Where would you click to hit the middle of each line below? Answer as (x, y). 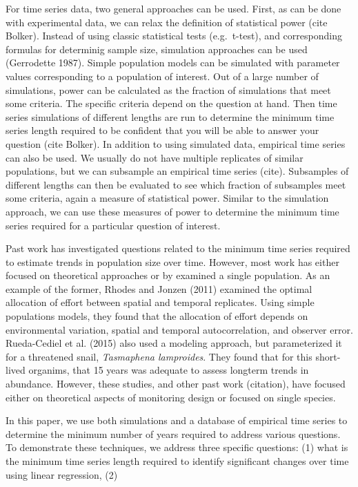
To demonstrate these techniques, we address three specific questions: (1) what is (177, 447)
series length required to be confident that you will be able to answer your (162, 130)
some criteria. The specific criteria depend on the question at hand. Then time (171, 103)
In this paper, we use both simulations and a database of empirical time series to (177, 420)
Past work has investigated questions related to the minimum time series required (178, 248)
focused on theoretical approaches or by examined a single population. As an (168, 275)
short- (328, 356)
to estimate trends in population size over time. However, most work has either (172, 261)
